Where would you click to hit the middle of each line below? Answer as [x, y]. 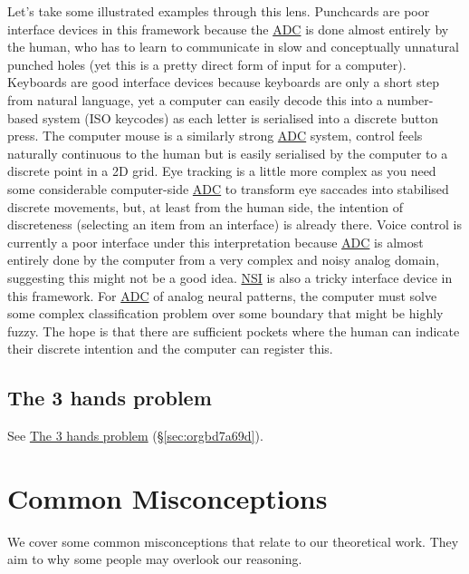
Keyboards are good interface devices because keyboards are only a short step [224, 82]
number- [410, 99]
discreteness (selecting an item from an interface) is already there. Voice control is [234, 224]
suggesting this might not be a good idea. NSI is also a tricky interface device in [230, 277]
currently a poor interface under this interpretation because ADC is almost [215, 242]
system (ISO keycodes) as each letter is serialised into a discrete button [240, 117]
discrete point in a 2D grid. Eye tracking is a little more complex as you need [222, 171]
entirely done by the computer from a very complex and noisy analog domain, [224, 260]
